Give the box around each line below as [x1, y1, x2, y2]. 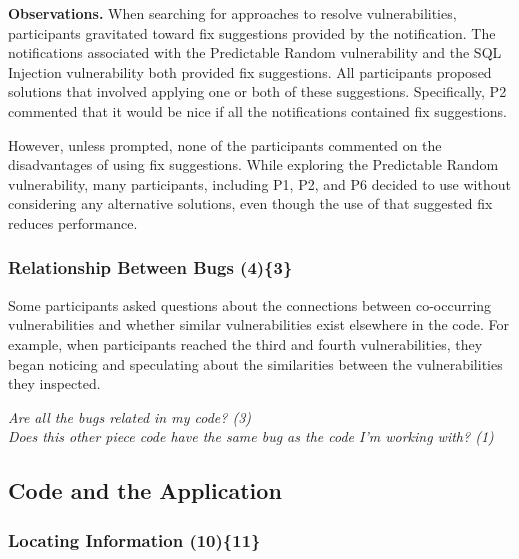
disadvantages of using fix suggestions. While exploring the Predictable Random [8, 154, 499, 175]
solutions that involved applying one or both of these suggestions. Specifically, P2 [8, 81, 507, 102]
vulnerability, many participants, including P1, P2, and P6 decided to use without [8, 173, 511, 194]
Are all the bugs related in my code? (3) [8, 406, 252, 427]
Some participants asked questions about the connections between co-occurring [8, 294, 492, 315]
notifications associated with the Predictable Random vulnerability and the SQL [8, 42, 502, 63]
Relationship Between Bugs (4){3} [8, 255, 293, 280]
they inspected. [8, 373, 101, 394]
